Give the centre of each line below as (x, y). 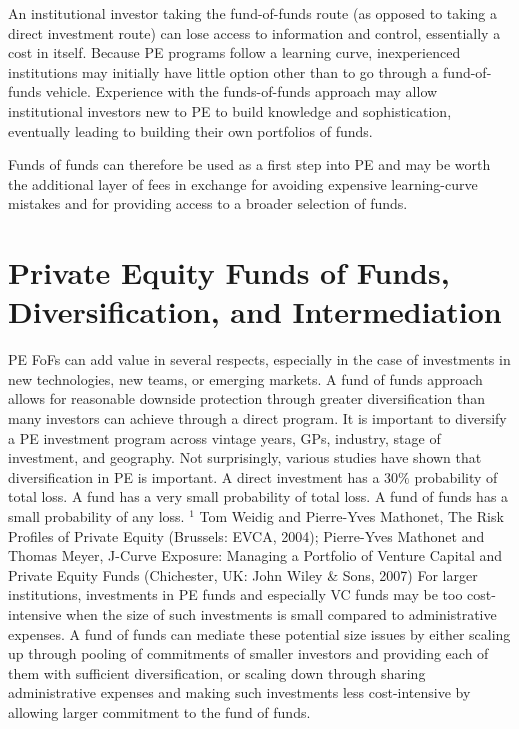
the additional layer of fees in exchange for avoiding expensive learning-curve (243, 183)
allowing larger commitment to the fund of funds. (159, 711)
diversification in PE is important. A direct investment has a (194, 476)
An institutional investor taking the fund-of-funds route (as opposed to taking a (252, 13)
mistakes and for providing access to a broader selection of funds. (208, 203)
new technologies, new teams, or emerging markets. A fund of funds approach (245, 378)
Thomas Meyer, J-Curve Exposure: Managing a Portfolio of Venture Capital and (255, 555)
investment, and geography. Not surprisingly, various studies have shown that (245, 457)
